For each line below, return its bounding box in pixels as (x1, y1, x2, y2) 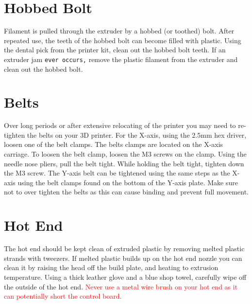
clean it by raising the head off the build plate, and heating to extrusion (4, 262, 218, 272)
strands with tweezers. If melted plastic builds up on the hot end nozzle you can (4, 253, 242, 263)
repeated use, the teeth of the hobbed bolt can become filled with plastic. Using (4, 35, 241, 45)
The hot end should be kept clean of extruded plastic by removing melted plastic (4, 243, 245, 254)
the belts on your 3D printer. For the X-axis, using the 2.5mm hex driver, (27, 129, 247, 140)
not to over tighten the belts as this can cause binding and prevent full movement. (4, 187, 249, 197)
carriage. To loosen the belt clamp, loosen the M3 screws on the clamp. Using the (4, 149, 247, 159)
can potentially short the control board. (4, 291, 122, 301)
